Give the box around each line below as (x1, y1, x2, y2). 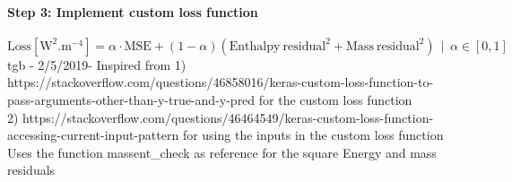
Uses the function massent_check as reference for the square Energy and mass (7, 143, 437, 161)
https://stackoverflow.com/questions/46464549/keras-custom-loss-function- (22, 108, 434, 126)
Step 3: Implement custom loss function (7, 2, 258, 21)
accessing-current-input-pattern (7, 126, 179, 144)
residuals (7, 160, 56, 179)
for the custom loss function (258, 90, 412, 108)
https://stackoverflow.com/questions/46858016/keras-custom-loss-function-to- (7, 73, 434, 91)
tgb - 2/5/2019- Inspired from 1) (7, 55, 187, 74)
